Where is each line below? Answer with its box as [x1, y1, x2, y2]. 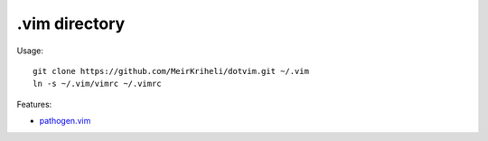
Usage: [16, 45, 44, 56]
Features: [16, 99, 52, 109]
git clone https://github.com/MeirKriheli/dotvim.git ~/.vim [33, 66, 309, 76]
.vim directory [16, 14, 126, 33]
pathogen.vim [39, 116, 91, 127]
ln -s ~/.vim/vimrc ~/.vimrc [33, 79, 162, 89]
